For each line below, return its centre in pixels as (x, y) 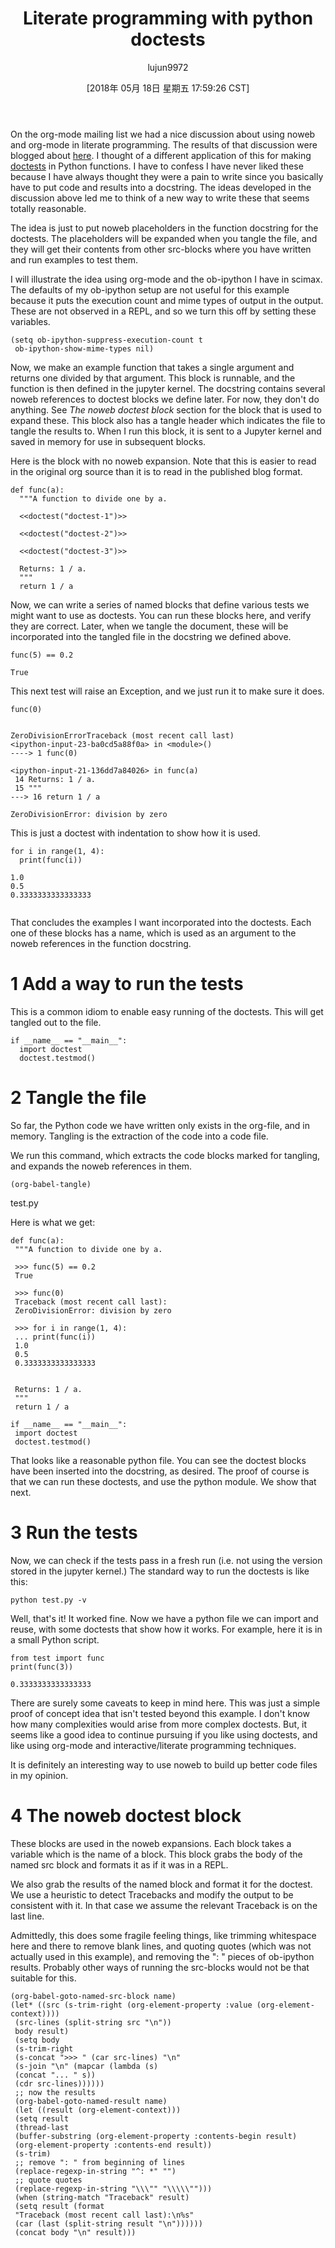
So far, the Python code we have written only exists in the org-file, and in (160, 1125)
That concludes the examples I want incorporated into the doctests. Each (161, 922)
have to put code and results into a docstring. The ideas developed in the (161, 187)
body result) (42, 2031)
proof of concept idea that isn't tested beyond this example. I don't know (160, 1713)
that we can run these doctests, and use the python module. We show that (163, 1481)
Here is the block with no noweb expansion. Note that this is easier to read (163, 461)
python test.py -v (48, 1600)
